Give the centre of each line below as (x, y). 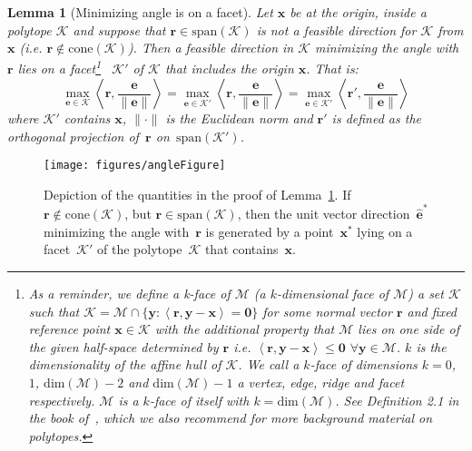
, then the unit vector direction (324, 214)
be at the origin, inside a (358, 12)
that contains (241, 249)
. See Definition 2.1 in (397, 400)
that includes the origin (229, 69)
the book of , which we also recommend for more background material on (231, 418)
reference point (69, 329)
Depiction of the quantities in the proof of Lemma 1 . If (197, 194)
